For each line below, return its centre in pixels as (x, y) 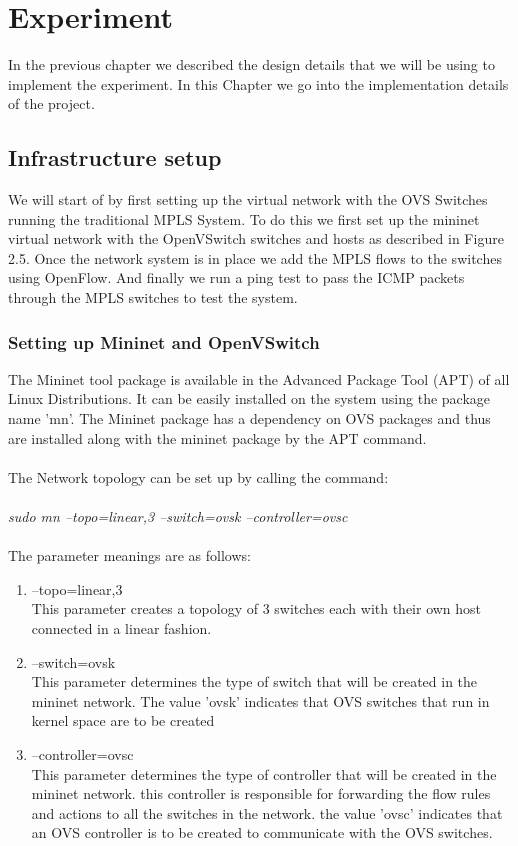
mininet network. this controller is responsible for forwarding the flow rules (261, 793)
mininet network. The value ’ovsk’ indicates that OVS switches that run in (260, 700)
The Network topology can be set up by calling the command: (198, 476)
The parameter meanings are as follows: (129, 555)
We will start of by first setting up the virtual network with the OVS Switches (248, 199)
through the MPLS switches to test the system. (153, 297)
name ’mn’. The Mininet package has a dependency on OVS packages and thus (249, 418)
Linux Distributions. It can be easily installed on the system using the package (249, 398)
